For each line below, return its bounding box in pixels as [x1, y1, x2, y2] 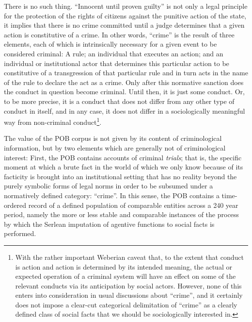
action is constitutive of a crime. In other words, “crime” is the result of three [4, 29, 235, 39]
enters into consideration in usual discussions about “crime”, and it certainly [15, 290, 243, 300]
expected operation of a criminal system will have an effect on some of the [15, 271, 236, 281]
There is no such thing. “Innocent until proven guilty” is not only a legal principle [4, 1, 248, 11]
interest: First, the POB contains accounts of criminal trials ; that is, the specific [4, 152, 242, 162]
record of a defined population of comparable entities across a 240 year [28, 200, 238, 210]
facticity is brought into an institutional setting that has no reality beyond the [4, 171, 237, 181]
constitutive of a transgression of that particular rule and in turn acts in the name [4, 68, 248, 78]
